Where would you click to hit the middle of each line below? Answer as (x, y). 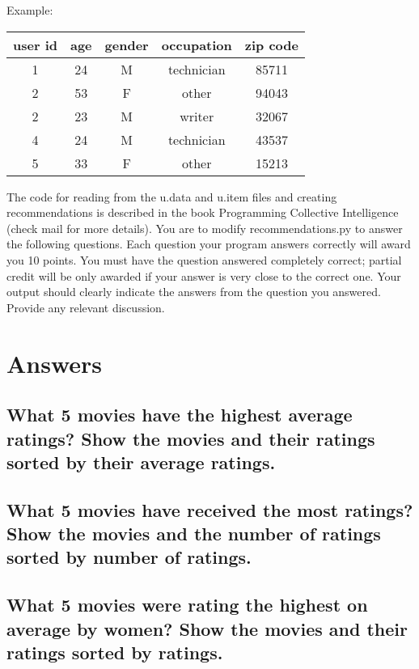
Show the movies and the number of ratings (194, 534)
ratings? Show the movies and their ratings (191, 438)
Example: (30, 10)
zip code (271, 44)
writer (197, 116)
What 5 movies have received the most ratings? (210, 509)
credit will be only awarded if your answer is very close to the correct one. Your (204, 275)
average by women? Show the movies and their (207, 628)
